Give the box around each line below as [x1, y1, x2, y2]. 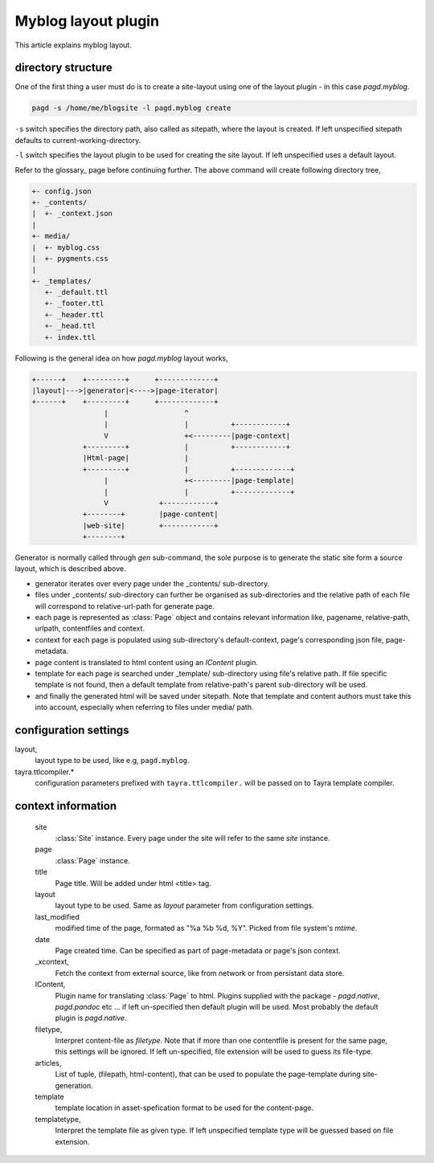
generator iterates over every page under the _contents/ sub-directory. [35, 578, 270, 588]
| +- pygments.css [31, 254, 108, 263]
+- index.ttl [44, 333, 96, 341]
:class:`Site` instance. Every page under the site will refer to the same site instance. [55, 834, 331, 843]
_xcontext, [35, 957, 70, 967]
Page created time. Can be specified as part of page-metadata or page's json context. [55, 945, 341, 955]
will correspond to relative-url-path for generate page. [35, 601, 215, 610]
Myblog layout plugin [14, 12, 160, 30]
